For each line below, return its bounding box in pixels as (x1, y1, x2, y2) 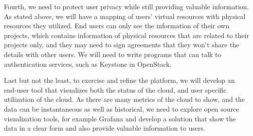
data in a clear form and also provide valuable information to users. (4, 123, 205, 133)
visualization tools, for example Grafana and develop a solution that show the (4, 113, 236, 123)
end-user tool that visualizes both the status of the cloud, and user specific (4, 84, 227, 95)
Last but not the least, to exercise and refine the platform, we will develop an (4, 75, 235, 85)
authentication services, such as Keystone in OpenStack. (4, 58, 172, 69)
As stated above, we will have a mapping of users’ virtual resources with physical (4, 11, 246, 21)
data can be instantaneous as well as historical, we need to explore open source (4, 103, 239, 114)
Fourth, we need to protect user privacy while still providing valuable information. (4, 1, 249, 11)
